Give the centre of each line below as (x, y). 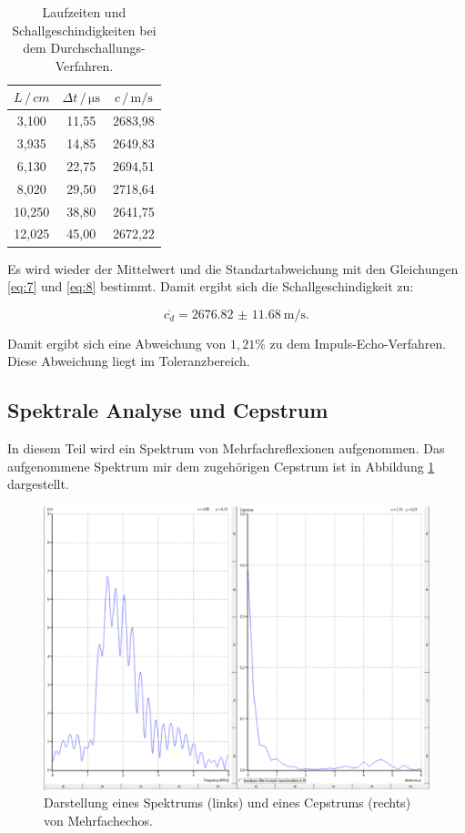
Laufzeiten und (84, 12)
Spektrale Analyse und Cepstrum (168, 410)
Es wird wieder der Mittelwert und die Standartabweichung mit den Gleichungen (233, 268)
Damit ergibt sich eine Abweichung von (117, 343)
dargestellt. (38, 484)
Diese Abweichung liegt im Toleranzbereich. (129, 361)
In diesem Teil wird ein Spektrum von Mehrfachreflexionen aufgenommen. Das (226, 448)
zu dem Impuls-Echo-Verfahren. (358, 343)
